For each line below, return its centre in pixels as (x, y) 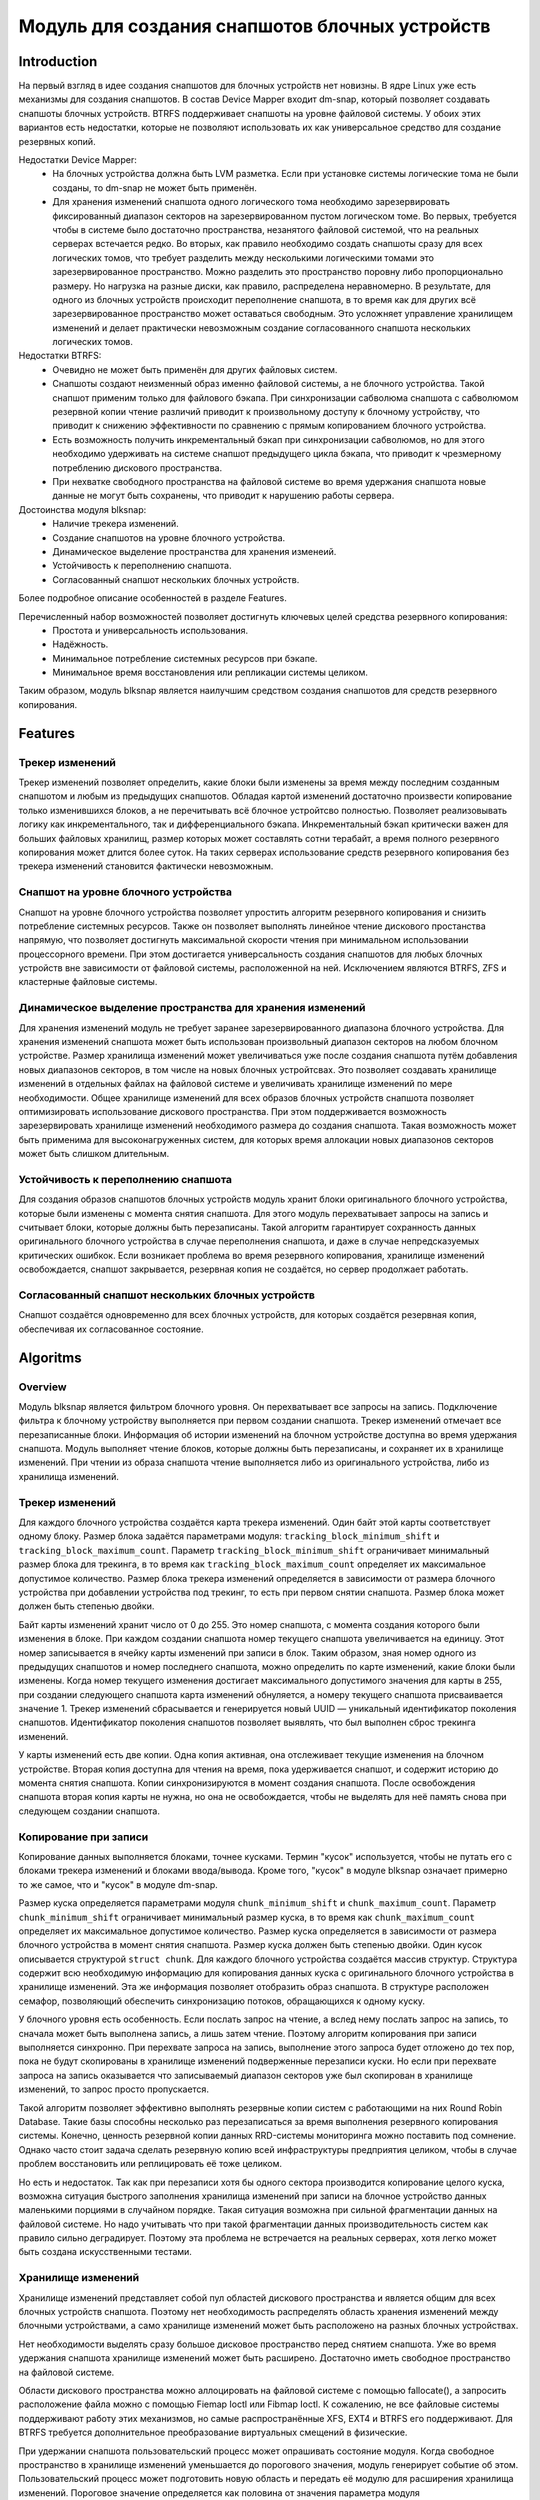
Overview (42, 1387)
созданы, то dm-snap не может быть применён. (154, 187)
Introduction (58, 61)
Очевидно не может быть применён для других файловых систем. (195, 369)
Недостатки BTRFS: (60, 356)
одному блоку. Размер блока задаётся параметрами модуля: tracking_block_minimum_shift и (229, 1536)
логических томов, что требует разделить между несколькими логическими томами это (243, 257)
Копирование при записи (83, 1837)
